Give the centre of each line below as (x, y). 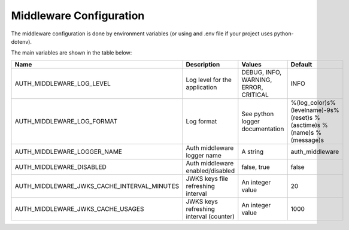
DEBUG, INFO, (262, 72)
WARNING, (257, 80)
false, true (256, 167)
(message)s (307, 140)
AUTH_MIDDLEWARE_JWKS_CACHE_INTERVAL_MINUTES (97, 186)
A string (253, 152)
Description (203, 64)
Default (301, 64)
